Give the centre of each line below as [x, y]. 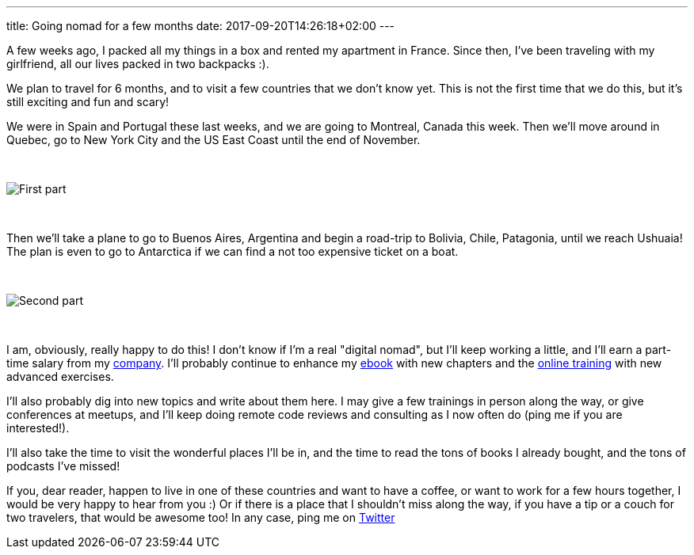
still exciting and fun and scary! [88, 102]
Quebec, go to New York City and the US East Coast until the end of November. [214, 140]
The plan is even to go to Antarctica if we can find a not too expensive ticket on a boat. [233, 251]
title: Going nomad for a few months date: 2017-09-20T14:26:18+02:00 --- [201, 26]
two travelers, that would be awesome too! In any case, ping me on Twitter [201, 517]
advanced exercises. [60, 376]
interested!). [38, 428]
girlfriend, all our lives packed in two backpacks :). [138, 64]
